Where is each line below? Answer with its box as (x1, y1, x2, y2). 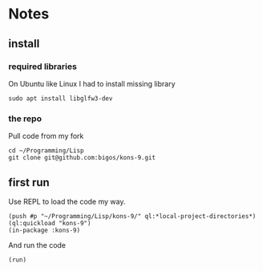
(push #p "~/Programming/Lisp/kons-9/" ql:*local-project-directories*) (8, 212, 257, 220)
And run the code (8, 240, 67, 249)
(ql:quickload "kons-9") (8, 219, 91, 227)
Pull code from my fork (8, 131, 84, 141)
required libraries (8, 61, 78, 72)
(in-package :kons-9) (8, 226, 81, 234)
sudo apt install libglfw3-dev (8, 94, 113, 103)
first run (8, 176, 50, 189)
